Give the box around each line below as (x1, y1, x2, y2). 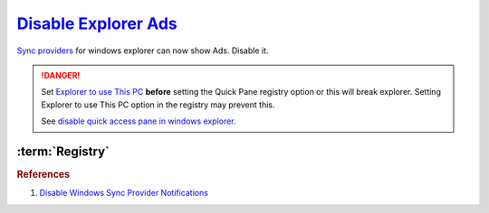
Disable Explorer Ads (16, 14, 177, 33)
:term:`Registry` (16, 144, 110, 159)
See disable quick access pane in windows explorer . (41, 116, 236, 126)
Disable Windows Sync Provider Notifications (39, 188, 208, 199)
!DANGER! (41, 69, 81, 80)
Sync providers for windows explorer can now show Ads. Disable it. (16, 45, 269, 56)
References (16, 168, 71, 181)
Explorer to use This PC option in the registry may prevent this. (41, 99, 275, 110)
